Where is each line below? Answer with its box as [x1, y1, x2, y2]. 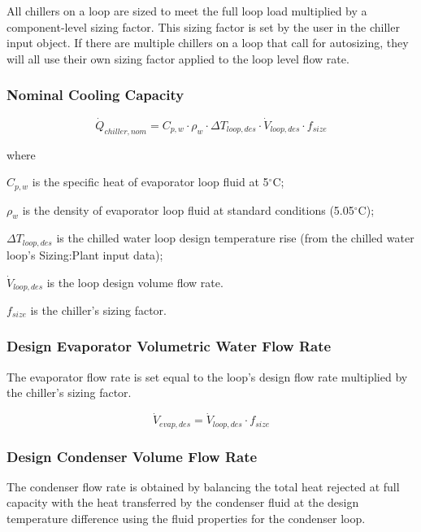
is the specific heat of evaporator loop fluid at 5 [32, 173, 269, 190]
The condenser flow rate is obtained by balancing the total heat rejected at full [7, 477, 400, 495]
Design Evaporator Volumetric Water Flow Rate [7, 336, 332, 356]
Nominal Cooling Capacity [7, 85, 184, 105]
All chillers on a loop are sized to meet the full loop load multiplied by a [7, 2, 367, 19]
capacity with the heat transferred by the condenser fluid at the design [7, 494, 359, 511]
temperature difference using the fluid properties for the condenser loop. [7, 510, 366, 527]
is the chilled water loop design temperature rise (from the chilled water [56, 229, 414, 246]
